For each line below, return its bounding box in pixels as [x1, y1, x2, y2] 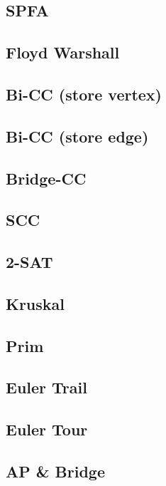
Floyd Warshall [6, 41, 120, 63]
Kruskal [6, 292, 65, 314]
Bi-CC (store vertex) [6, 83, 162, 105]
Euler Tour [6, 418, 88, 440]
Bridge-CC [6, 167, 87, 189]
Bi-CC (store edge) [6, 125, 149, 147]
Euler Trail [6, 376, 87, 398]
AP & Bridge [6, 460, 106, 482]
